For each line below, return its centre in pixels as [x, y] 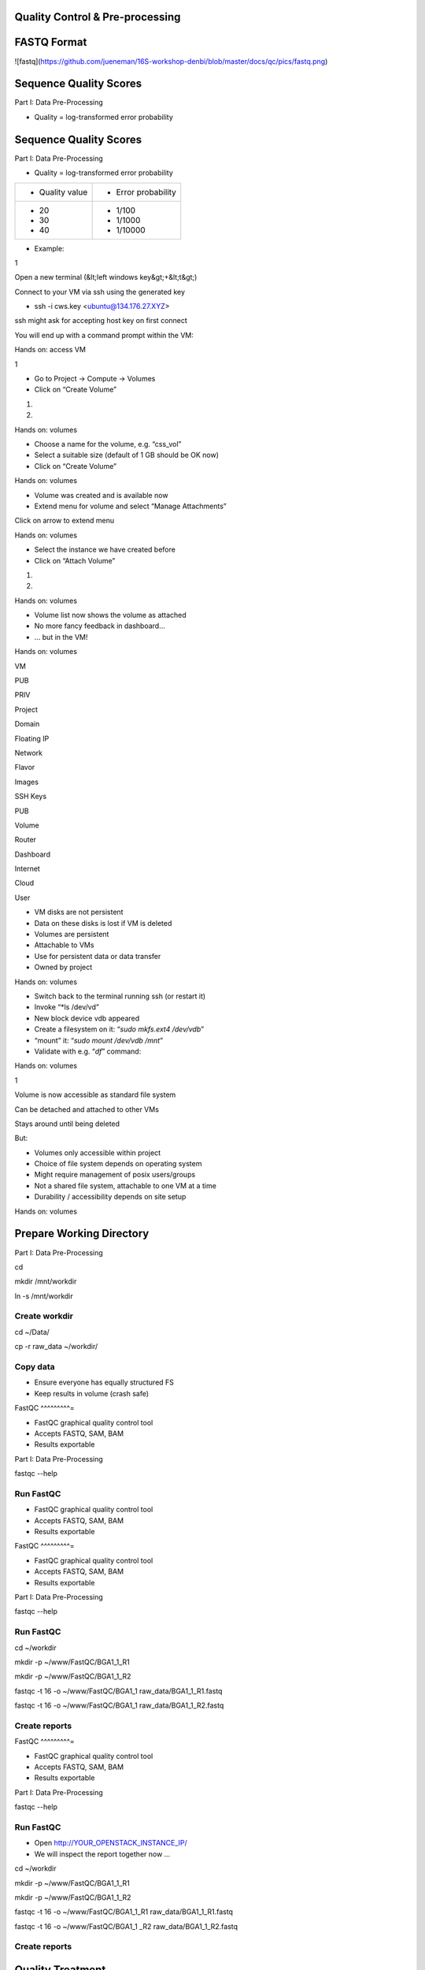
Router [26, 840]
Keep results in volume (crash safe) [92, 1393]
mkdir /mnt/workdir [46, 1281]
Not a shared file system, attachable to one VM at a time [125, 1185]
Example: [49, 248]
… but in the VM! [61, 637]
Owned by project [63, 967]
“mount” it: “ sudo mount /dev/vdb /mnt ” [99, 1040]
